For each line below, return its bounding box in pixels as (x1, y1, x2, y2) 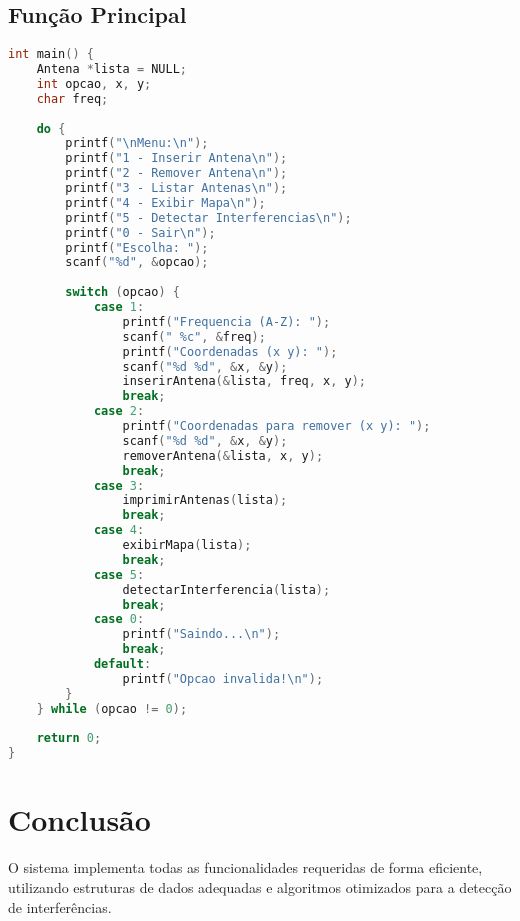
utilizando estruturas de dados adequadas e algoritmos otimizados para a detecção (8, 876, 512, 897)
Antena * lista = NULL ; (36, 62, 188, 77)
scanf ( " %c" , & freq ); (122, 329, 266, 344)
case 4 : (93, 523, 145, 538)
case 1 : (93, 300, 145, 315)
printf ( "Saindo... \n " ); (122, 627, 281, 642)
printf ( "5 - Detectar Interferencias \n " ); (65, 210, 352, 225)
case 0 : (93, 612, 145, 627)
